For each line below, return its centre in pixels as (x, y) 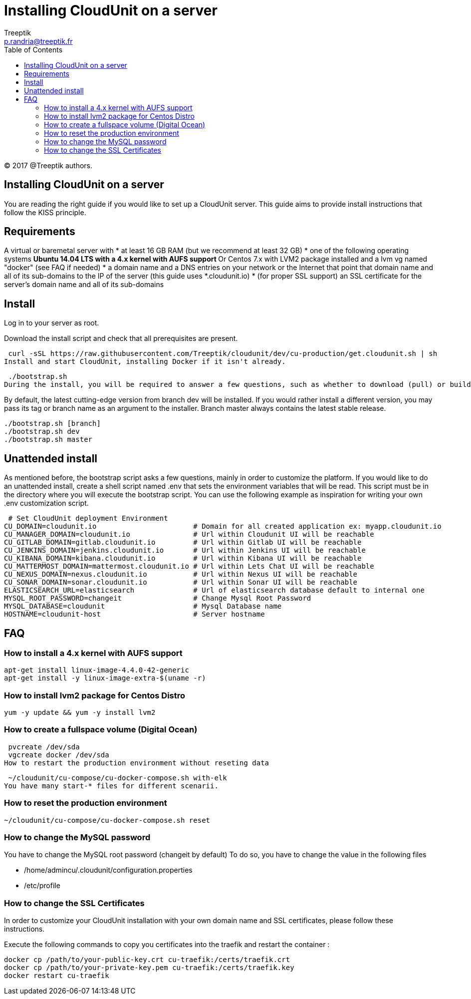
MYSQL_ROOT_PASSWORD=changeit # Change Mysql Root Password (158, 598)
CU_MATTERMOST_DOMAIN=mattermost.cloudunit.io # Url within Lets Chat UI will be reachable (189, 566)
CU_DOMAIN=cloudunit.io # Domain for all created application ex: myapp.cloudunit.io (223, 526)
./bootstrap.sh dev (42, 432)
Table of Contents (33, 49)
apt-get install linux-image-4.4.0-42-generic (97, 670)
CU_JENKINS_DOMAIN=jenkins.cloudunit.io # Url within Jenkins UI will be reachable (185, 550)
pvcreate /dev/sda (44, 747)
